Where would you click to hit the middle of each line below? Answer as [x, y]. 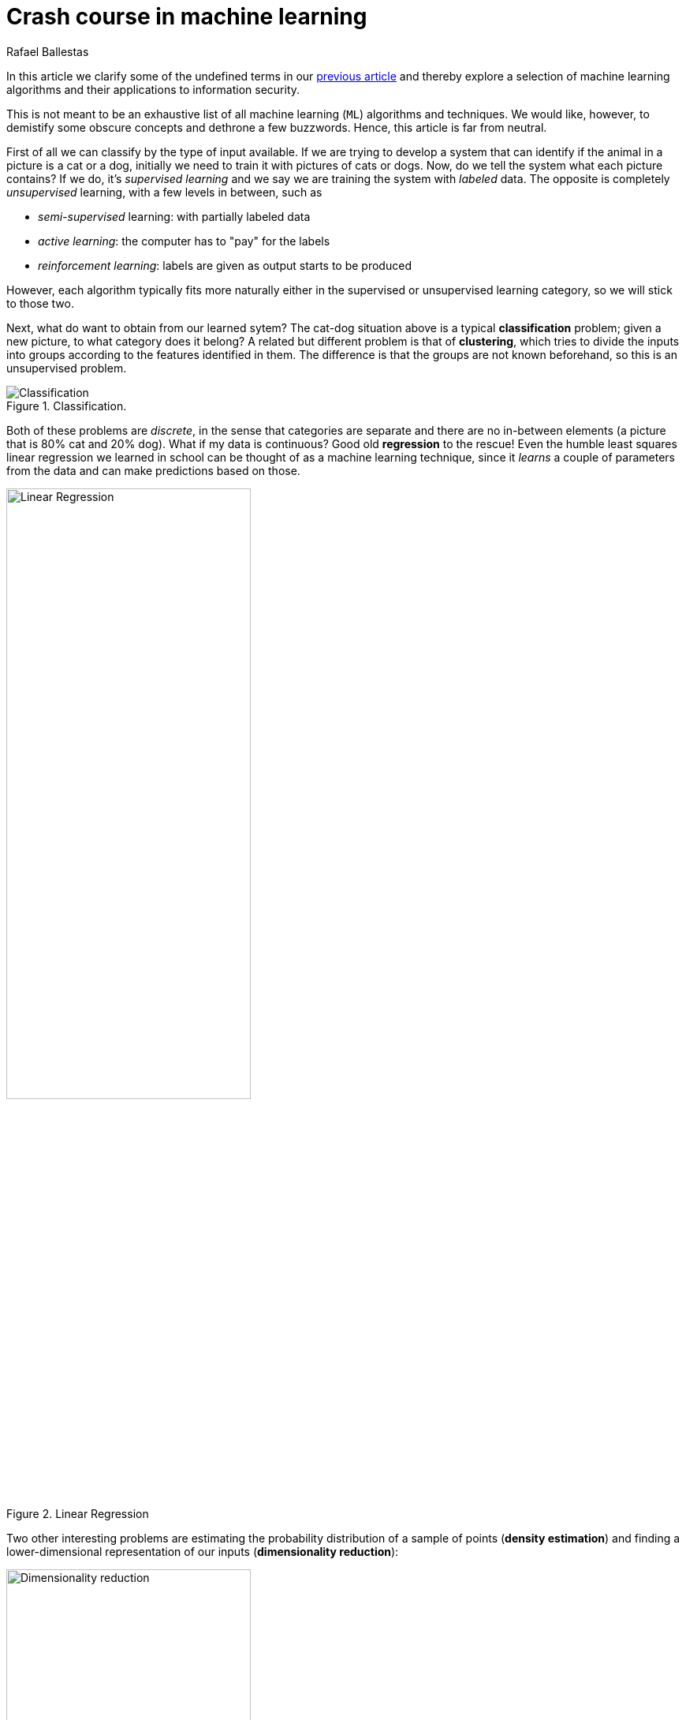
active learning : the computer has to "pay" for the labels [184, 241]
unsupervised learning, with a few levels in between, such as [164, 192]
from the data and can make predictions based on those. [153, 470]
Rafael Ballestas [48, 51]
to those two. [40, 303]
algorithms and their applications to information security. [153, 89]
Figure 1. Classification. [67, 406]
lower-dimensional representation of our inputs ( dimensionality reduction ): [203, 1551]
